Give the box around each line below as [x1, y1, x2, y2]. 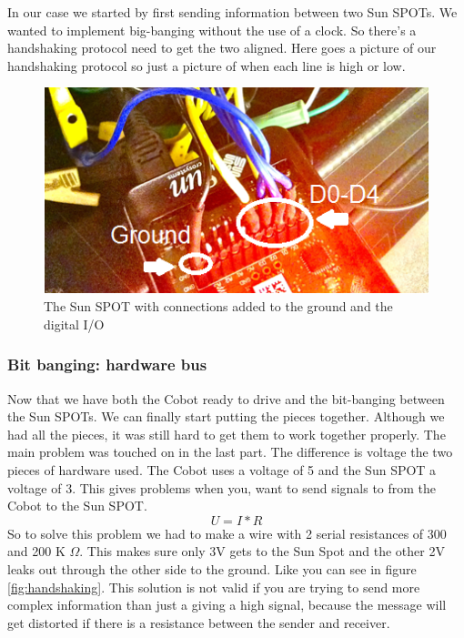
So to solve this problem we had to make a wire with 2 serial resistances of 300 [7, 523, 447, 542]
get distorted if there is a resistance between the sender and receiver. [7, 613, 390, 632]
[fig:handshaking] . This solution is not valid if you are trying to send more [7, 577, 420, 596]
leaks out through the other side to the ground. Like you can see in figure [7, 560, 417, 579]
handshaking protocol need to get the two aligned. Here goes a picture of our [7, 38, 437, 57]
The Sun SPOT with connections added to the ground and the [44, 297, 393, 316]
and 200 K [7, 542, 66, 561]
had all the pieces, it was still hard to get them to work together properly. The [7, 424, 446, 443]
